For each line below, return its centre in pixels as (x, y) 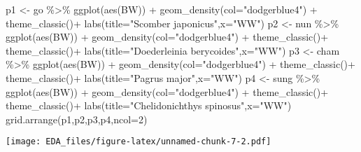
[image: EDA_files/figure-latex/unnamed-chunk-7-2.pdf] (139, 142)
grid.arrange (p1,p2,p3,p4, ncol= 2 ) (77, 119)
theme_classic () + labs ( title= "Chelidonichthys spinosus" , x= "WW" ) (149, 105)
